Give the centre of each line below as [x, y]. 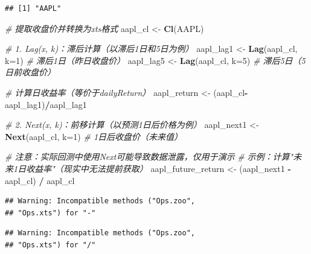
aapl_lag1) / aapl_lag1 [46, 104]
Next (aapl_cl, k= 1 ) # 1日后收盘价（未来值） [94, 136]
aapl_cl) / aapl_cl [40, 180]
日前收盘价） [30, 72]
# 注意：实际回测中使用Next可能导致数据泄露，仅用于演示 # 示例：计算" [149, 157]
